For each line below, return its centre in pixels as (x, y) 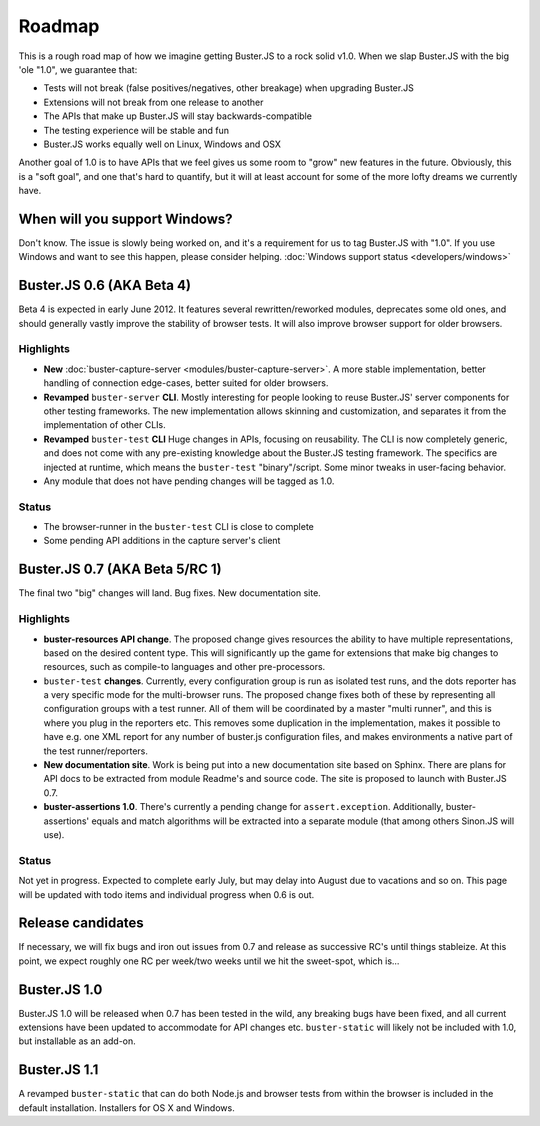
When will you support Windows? (126, 218)
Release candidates (81, 923)
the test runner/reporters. (96, 751)
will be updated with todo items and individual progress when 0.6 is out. (166, 894)
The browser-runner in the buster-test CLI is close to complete (179, 527)
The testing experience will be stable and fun (136, 130)
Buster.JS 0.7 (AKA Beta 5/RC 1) (120, 569)
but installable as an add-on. (77, 1041)
